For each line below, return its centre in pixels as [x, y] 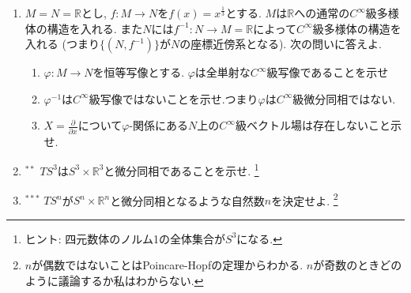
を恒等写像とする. [139, 72]
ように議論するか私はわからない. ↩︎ [114, 280]
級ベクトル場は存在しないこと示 [318, 125]
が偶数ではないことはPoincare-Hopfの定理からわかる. [168, 265]
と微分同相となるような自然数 [187, 200]
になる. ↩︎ [259, 238]
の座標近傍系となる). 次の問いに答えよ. [281, 44]
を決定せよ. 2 [305, 199]
